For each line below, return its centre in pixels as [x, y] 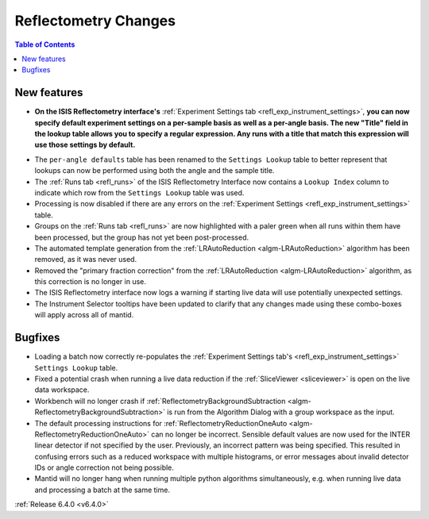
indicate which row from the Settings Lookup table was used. [139, 192]
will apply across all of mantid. [84, 315]
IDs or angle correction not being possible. [104, 467]
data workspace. [62, 390]
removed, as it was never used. [86, 259]
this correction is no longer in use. [91, 282]
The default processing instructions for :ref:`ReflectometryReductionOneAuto [161, 423]
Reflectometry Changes [95, 21]
